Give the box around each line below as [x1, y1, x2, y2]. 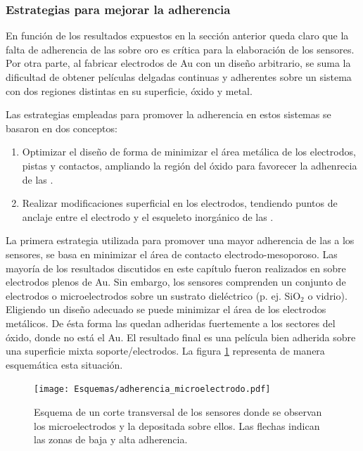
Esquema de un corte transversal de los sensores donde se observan [34, 404, 322, 419]
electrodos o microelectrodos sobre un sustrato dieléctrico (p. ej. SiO [6, 288, 301, 303]
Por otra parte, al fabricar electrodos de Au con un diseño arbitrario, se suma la [6, 56, 351, 70]
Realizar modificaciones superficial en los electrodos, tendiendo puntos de [22, 196, 338, 210]
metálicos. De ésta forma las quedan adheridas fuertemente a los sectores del [6, 315, 336, 330]
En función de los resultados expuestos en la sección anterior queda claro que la [6, 28, 349, 43]
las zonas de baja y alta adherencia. [34, 432, 188, 447]
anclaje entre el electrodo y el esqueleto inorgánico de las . [22, 209, 274, 224]
